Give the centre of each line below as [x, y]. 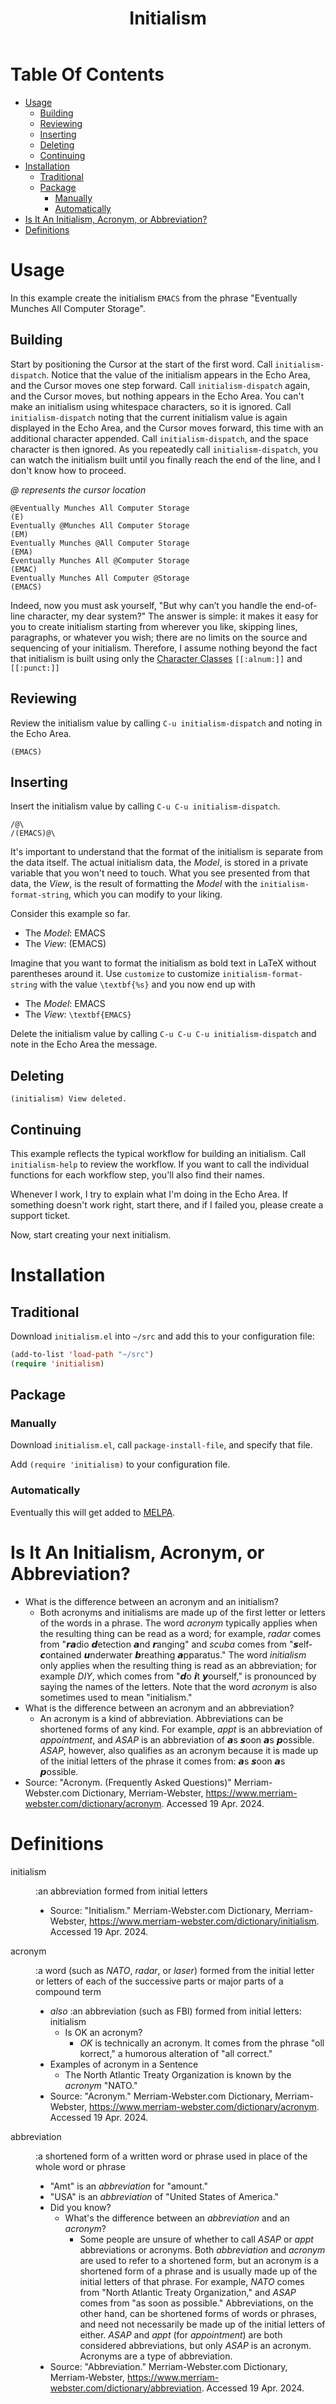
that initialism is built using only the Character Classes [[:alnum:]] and [156, 658]
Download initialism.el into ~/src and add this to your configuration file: [162, 1336]
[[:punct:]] [35, 668]
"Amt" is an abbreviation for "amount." [128, 2186]
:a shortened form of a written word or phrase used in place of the [171, 2156]
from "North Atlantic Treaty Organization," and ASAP [188, 2292]
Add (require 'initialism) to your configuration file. [120, 1464]
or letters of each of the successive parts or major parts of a [159, 1981]
